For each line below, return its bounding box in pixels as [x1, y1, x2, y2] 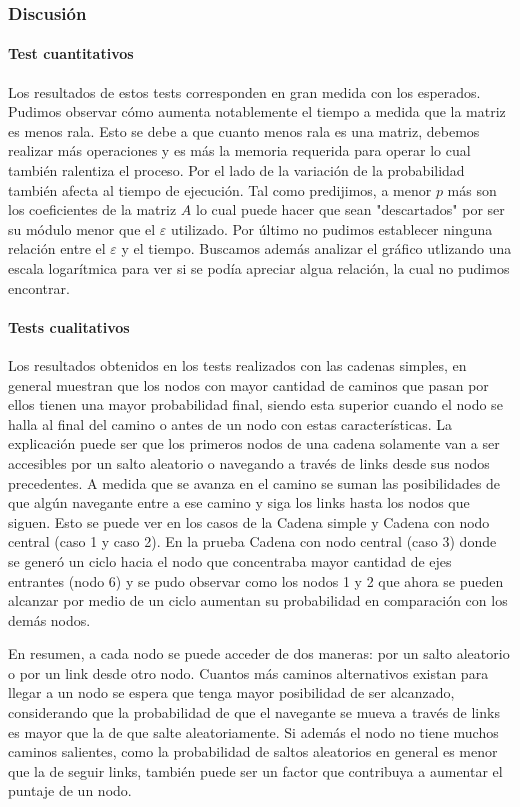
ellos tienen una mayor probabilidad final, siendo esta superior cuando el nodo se [8, 394, 503, 415]
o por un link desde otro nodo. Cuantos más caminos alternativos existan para [8, 662, 489, 683]
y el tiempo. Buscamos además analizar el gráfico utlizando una [121, 238, 512, 259]
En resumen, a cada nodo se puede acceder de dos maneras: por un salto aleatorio [8, 643, 510, 664]
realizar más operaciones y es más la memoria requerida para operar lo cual [8, 140, 471, 161]
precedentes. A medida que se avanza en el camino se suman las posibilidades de [8, 472, 501, 493]
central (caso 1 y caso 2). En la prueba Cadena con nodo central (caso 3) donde [8, 531, 497, 552]
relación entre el [8, 238, 106, 259]
